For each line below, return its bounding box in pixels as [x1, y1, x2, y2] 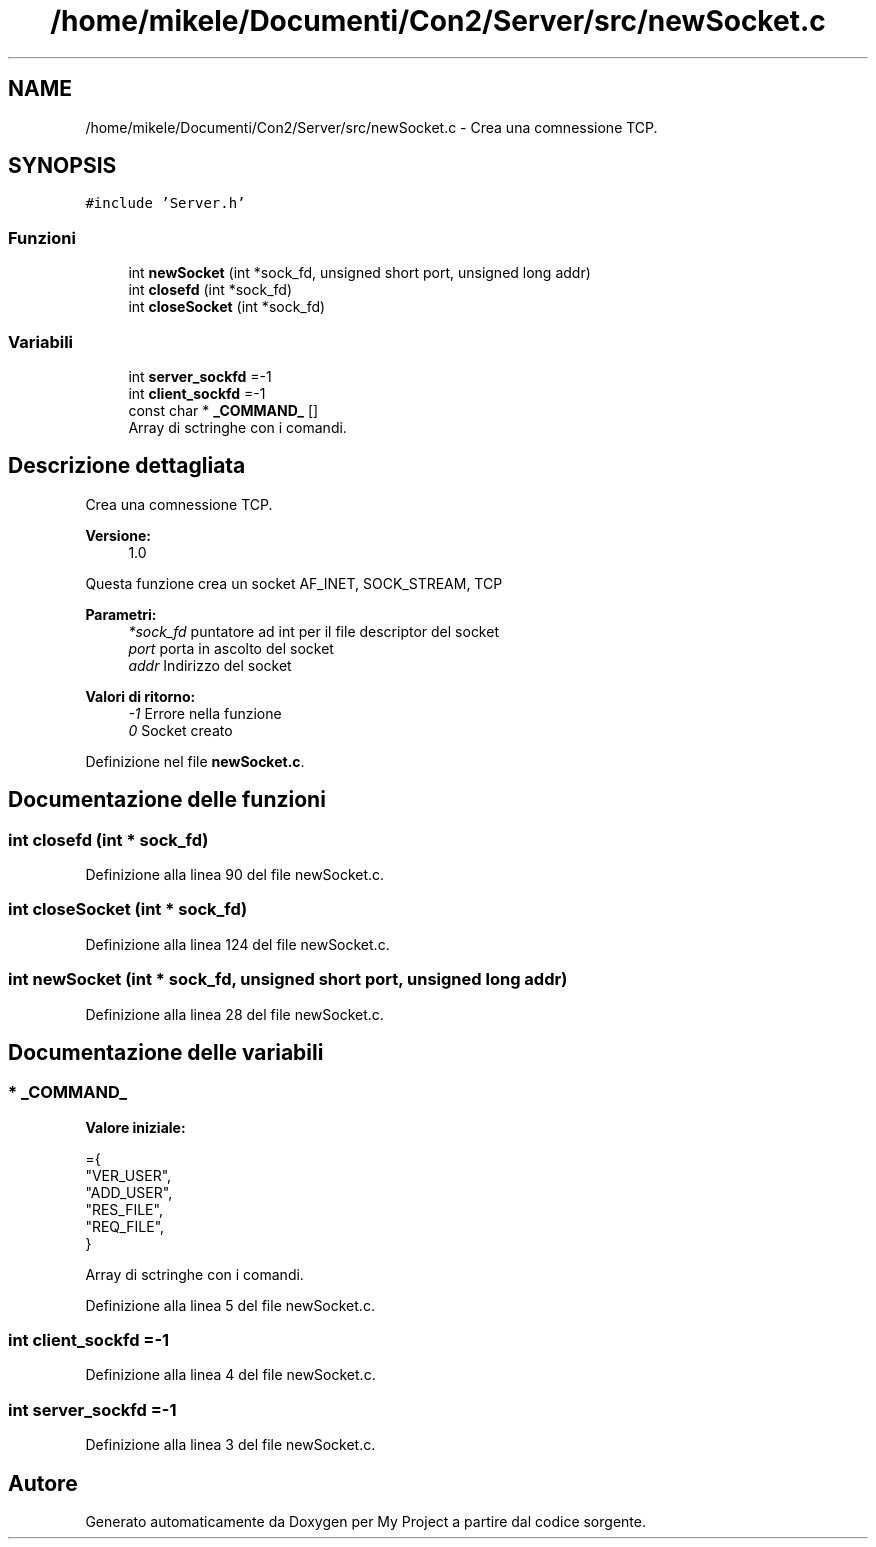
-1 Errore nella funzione [128, 704, 282, 722]
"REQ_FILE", [85, 1217, 165, 1235]
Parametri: [85, 605, 157, 623]
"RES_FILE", [85, 1200, 163, 1218]
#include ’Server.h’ [85, 195, 246, 212]
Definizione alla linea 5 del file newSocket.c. [85, 1296, 375, 1314]
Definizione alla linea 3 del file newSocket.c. [85, 1436, 376, 1454]
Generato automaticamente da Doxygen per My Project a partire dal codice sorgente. [85, 1513, 646, 1531]
